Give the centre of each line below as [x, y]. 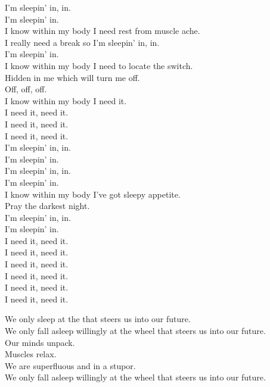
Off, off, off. [26, 89]
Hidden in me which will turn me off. [72, 77]
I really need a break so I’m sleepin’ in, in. [82, 42]
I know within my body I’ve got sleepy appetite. [93, 194]
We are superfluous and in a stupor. [70, 365]
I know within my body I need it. [66, 100]
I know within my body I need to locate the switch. [99, 65]
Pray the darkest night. [47, 206]
